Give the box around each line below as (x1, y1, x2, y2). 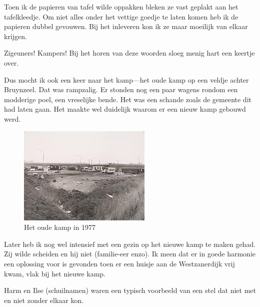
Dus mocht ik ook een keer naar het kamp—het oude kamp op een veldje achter (4, 74, 249, 85)
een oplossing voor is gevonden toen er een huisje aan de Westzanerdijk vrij (4, 258, 235, 268)
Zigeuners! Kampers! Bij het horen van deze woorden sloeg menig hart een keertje (4, 48, 255, 58)
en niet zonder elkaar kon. (4, 294, 84, 305)
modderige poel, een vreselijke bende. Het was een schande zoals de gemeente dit (4, 94, 251, 104)
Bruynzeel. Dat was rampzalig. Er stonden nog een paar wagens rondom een (4, 84, 238, 95)
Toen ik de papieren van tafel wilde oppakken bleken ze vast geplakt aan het (4, 2, 238, 12)
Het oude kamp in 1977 (24, 222, 96, 232)
